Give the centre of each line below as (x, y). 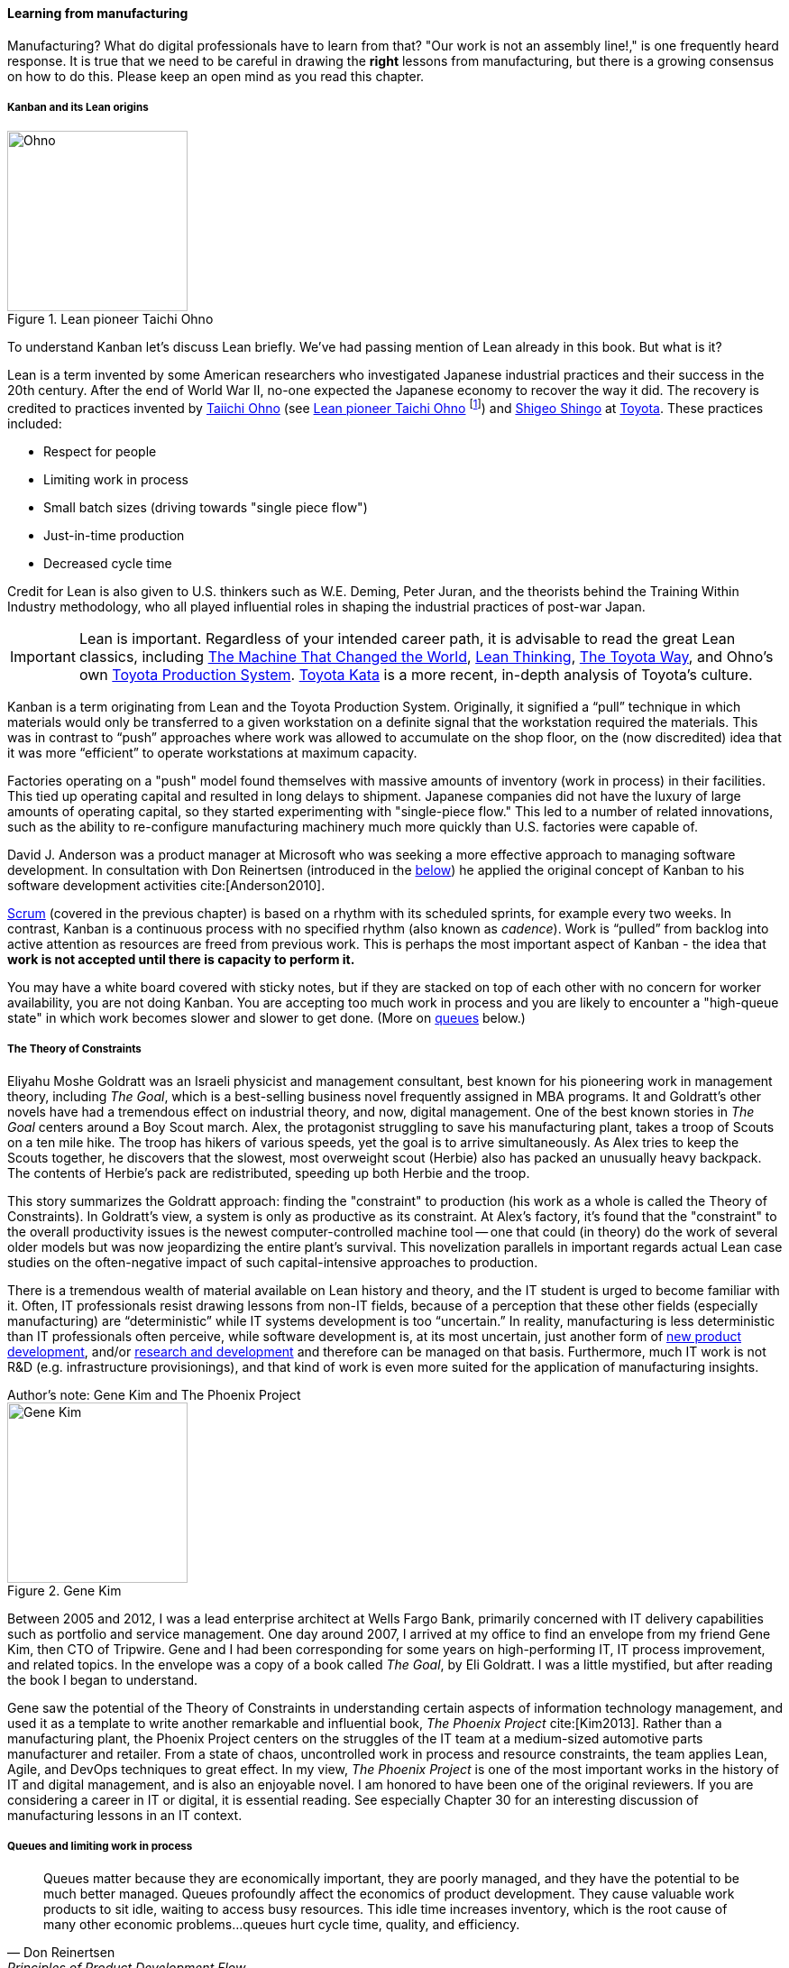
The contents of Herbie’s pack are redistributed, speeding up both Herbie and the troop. (269, 1173)
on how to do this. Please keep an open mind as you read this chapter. (216, 76)
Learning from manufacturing (98, 13)
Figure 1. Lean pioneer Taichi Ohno (110, 319)
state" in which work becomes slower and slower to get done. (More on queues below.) (266, 1018)
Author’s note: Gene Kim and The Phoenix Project (154, 1394)
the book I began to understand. (103, 1679)
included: (35, 424)
